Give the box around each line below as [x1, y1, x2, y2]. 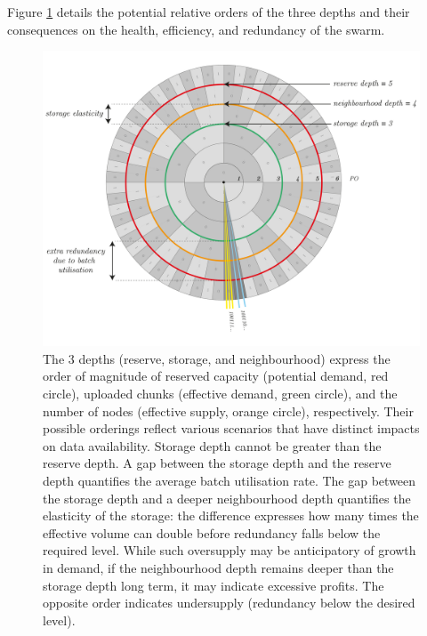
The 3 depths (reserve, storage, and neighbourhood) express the [43, 349, 391, 367]
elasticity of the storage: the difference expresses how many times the [43, 506, 419, 525]
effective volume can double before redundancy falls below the [43, 523, 381, 542]
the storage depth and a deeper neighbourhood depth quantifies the [43, 488, 411, 507]
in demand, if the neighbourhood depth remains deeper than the [43, 558, 394, 576]
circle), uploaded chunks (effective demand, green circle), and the [43, 384, 398, 403]
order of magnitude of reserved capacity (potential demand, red [43, 366, 389, 385]
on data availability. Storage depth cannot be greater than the [43, 436, 382, 455]
